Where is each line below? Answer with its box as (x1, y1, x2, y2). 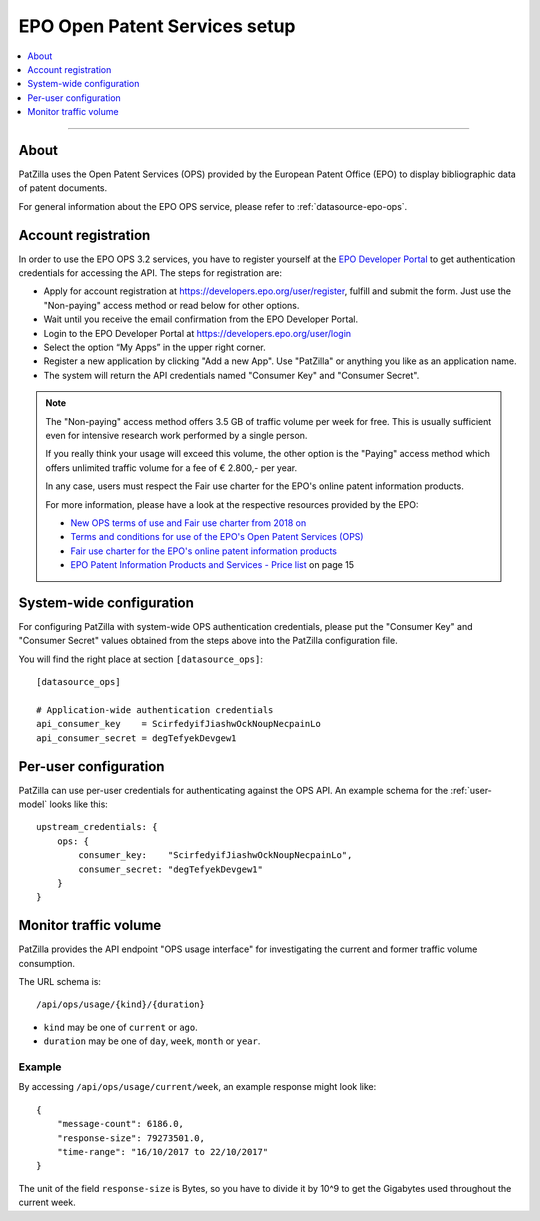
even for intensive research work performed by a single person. (45, 430, 308, 441)
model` (18, 798, 48, 810)
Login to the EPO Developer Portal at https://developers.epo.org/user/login (43, 327, 352, 339)
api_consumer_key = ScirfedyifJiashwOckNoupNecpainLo (36, 718, 322, 730)
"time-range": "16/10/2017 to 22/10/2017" (56, 1146, 269, 1157)
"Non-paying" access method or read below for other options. (43, 299, 300, 311)
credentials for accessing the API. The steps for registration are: (18, 267, 283, 279)
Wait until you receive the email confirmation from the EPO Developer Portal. (43, 313, 359, 325)
